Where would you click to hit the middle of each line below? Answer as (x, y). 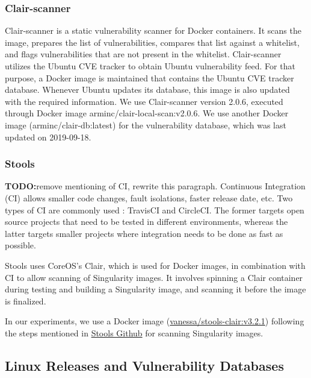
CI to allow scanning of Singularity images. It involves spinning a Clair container (154, 277)
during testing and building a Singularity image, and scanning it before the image (155, 289)
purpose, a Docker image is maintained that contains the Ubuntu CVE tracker (149, 77)
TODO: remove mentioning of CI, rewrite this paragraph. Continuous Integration (155, 186)
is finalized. (26, 301)
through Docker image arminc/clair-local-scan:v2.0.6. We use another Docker (147, 113)
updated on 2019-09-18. (48, 137)
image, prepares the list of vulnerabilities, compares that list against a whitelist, (152, 42)
